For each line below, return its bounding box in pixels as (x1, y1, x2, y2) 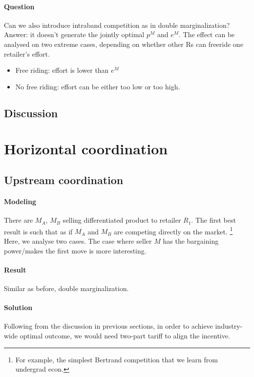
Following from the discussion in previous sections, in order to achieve (4, 321, 213, 331)
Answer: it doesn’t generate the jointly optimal (4, 29, 145, 40)
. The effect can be (178, 29, 235, 40)
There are (4, 215, 33, 225)
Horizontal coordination (4, 139, 168, 159)
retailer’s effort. (4, 48, 50, 59)
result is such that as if (4, 226, 73, 236)
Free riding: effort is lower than (15, 65, 109, 75)
